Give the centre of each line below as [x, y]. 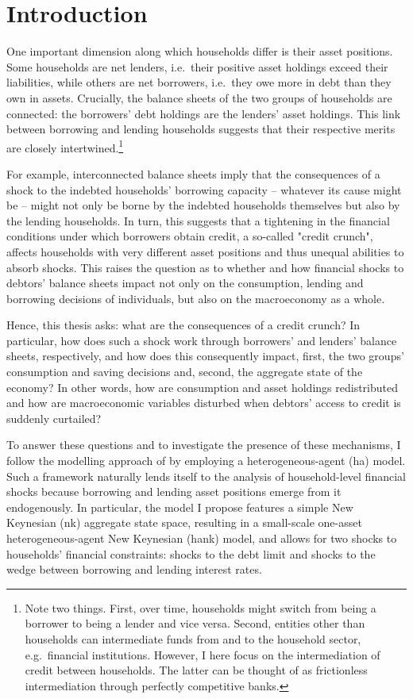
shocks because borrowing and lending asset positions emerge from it [174, 492]
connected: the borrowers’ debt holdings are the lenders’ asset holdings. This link [204, 113]
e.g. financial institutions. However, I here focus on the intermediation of [203, 654]
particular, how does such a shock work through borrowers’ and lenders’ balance [202, 340]
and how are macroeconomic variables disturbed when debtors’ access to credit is [204, 403]
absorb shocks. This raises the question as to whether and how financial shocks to [205, 267]
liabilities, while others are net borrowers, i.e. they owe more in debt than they [199, 82]
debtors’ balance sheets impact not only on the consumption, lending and [185, 283]
